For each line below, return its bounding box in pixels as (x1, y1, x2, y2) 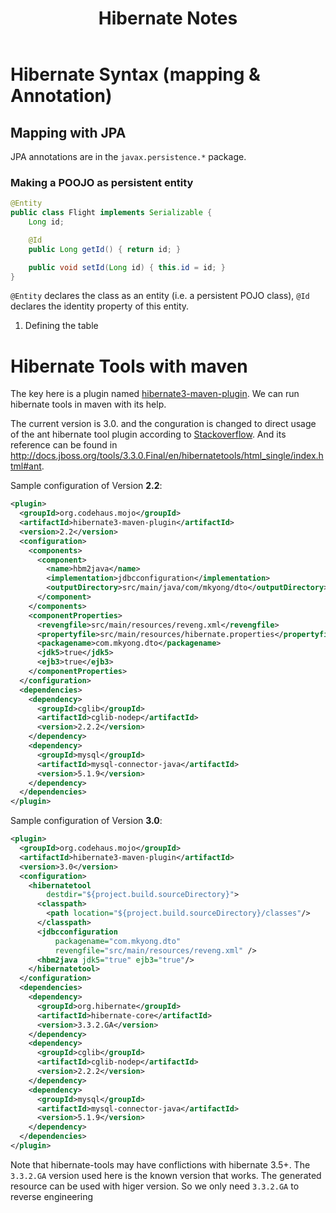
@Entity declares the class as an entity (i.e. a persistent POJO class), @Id (10, 290, 310, 302)
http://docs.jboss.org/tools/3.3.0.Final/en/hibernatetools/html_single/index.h (10, 450, 324, 462)
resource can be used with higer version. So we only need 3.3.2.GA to (10, 1180, 300, 1192)
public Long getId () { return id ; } (28, 244, 182, 254)
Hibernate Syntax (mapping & (10, 63, 261, 86)
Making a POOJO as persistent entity (10, 175, 194, 189)
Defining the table (24, 320, 99, 332)
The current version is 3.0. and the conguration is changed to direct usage (10, 418, 317, 430)
